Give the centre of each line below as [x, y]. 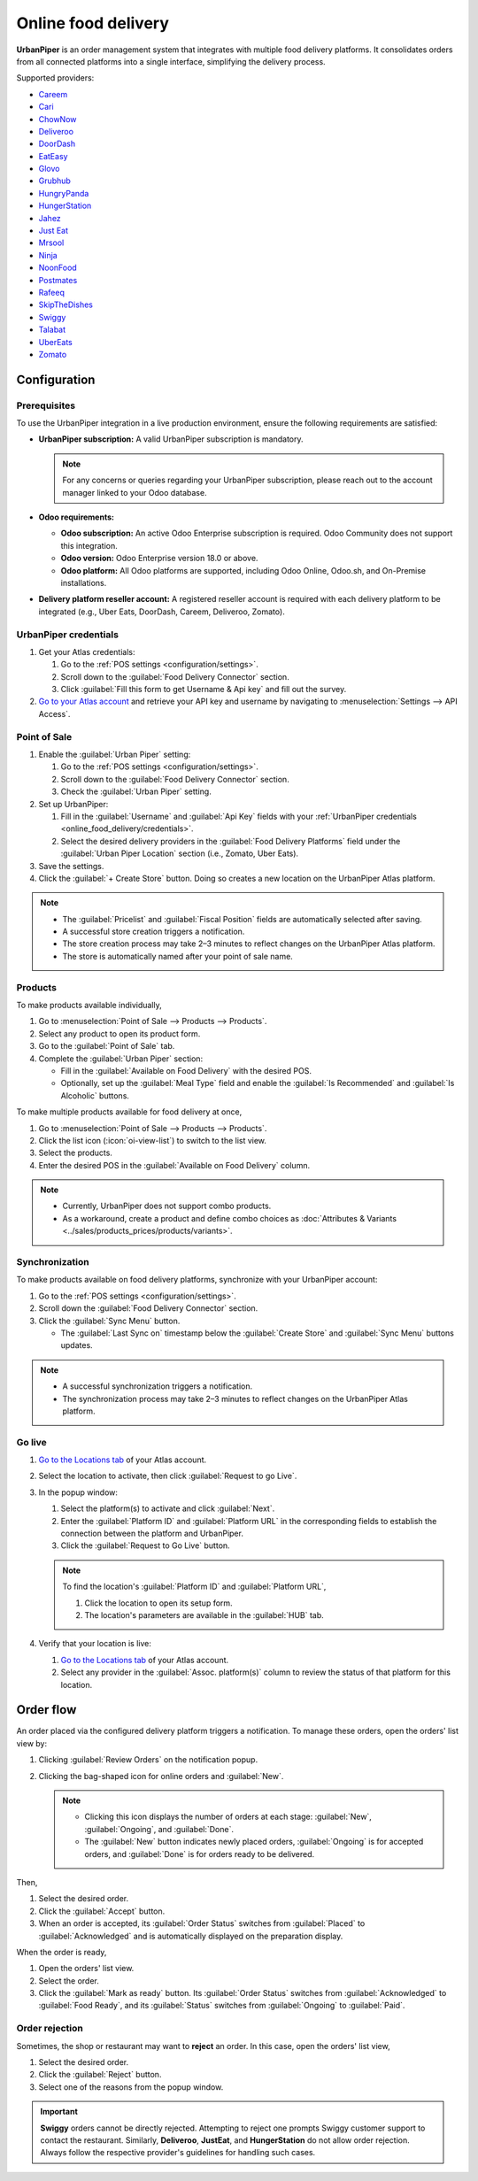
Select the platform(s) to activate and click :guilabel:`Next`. [168, 1508]
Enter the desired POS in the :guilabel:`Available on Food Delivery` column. [174, 1165]
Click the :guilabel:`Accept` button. [102, 1911]
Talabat [52, 330]
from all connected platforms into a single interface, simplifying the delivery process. [171, 61]
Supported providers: [55, 78]
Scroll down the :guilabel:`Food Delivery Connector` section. [148, 1308]
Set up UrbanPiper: [73, 804]
